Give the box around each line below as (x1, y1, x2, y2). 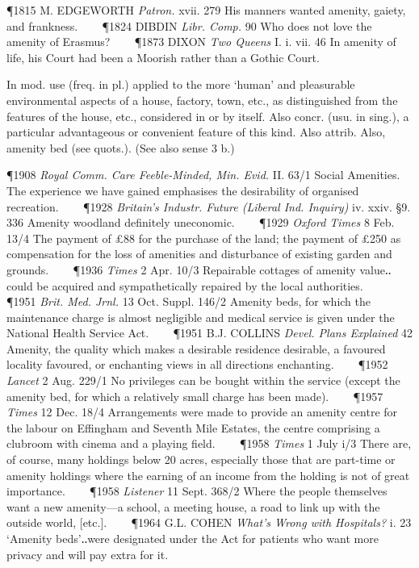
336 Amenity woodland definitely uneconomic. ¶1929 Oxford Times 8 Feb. (6, 214, 395, 231)
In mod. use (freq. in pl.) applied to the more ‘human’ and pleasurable (6, 76, 355, 93)
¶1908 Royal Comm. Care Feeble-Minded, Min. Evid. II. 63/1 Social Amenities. (6, 166, 400, 183)
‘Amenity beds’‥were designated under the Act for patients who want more (6, 530, 379, 546)
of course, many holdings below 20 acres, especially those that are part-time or (6, 451, 396, 468)
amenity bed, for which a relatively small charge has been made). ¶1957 (6, 387, 383, 404)
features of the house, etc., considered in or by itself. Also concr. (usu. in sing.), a (6, 107, 409, 124)
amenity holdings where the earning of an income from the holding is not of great (6, 466, 410, 483)
